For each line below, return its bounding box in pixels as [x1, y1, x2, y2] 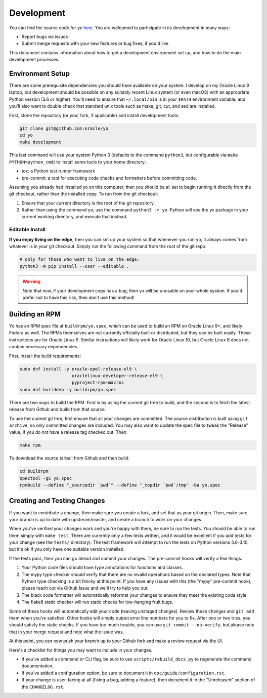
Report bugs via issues [21, 34, 68, 40]
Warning [22, 279, 41, 285]
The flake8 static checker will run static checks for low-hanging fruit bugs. [21, 599, 174, 605]
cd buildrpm [19, 468, 49, 474]
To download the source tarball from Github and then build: [9, 455, 130, 461]
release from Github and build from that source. [9, 407, 106, 412]
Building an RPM [9, 310, 61, 318]
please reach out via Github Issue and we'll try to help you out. [21, 585, 149, 591]
